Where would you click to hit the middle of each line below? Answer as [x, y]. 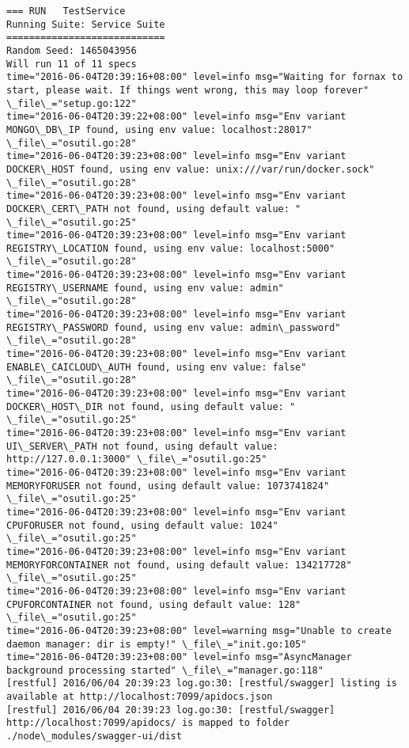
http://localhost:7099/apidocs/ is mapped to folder [148, 723]
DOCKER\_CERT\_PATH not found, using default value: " [154, 209]
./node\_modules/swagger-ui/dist [94, 737]
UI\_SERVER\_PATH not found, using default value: [142, 446]
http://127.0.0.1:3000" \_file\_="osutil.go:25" [137, 459]
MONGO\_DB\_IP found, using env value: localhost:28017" [159, 129]
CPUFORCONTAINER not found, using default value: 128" [154, 604]
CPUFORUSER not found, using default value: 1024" [142, 525]
